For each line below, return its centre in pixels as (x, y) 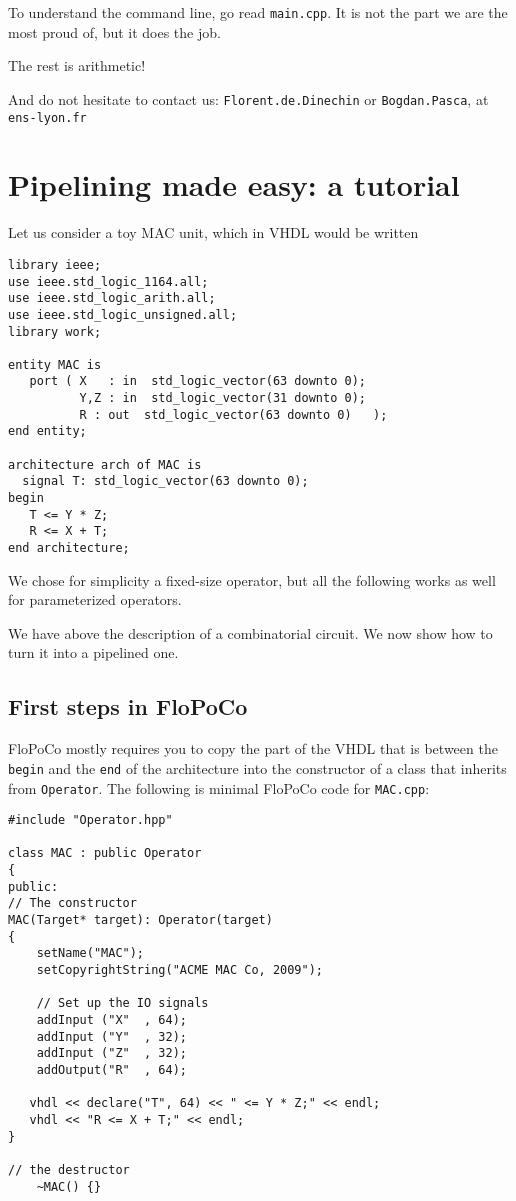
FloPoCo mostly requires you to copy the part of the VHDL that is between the (253, 748)
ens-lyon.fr (47, 117)
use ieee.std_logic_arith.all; (112, 298)
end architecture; (69, 548)
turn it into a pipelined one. (93, 652)
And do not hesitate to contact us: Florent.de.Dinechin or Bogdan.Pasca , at (248, 98)
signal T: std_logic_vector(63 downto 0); (165, 481)
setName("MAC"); (90, 953)
